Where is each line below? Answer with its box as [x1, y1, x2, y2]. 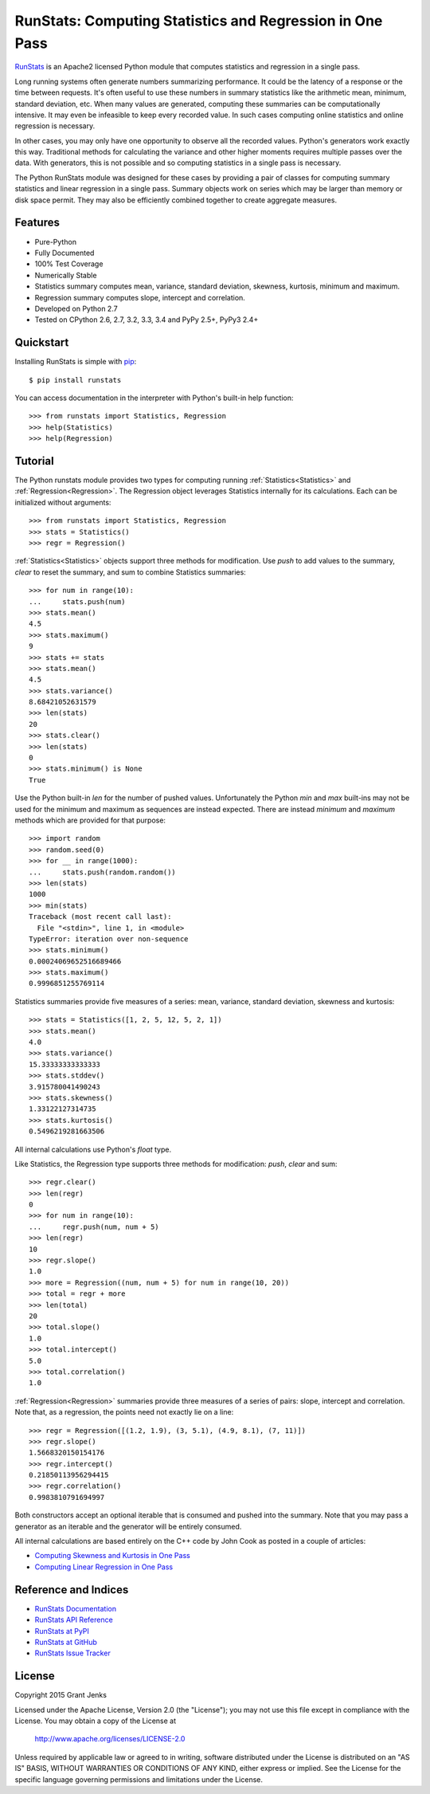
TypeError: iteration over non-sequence [29, 934, 189, 944]
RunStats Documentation [34, 1604, 117, 1613]
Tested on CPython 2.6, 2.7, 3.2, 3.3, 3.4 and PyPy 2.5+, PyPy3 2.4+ [34, 315, 259, 324]
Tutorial [14, 454, 55, 468]
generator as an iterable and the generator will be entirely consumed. [14, 1521, 242, 1531]
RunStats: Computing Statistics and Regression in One [14, 12, 383, 29]
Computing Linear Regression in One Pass [34, 1562, 174, 1572]
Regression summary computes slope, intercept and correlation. [34, 292, 246, 302]
